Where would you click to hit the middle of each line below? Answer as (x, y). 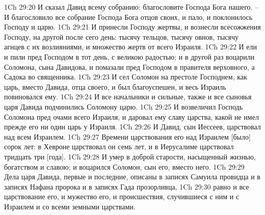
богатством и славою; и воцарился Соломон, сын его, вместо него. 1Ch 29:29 (124, 166)
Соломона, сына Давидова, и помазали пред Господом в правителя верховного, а (129, 66)
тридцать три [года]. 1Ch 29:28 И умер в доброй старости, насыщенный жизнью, (130, 156)
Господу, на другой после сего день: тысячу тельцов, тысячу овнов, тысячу (121, 36)
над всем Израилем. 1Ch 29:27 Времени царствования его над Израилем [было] (127, 136)
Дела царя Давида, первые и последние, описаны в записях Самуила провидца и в (132, 177)
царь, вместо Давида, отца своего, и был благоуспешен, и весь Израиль (115, 86)
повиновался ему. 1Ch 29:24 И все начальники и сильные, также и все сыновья (128, 97)
